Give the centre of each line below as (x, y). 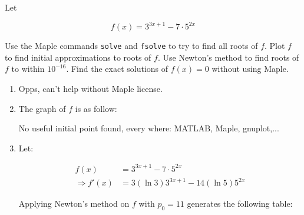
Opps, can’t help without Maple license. (90, 88)
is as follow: (96, 108)
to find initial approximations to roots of (78, 57)
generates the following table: (240, 204)
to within (28, 69)
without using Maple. (250, 69)
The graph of (42, 108)
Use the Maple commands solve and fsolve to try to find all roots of (131, 46)
